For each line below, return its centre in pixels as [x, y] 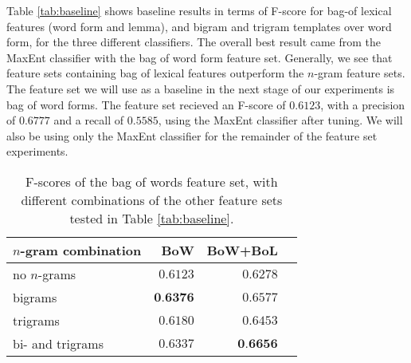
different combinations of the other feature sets [152, 199]
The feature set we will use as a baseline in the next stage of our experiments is [201, 88]
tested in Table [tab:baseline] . [152, 218]
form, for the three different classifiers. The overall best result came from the [194, 42]
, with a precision [363, 104]
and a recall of [89, 120]
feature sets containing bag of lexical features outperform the [155, 73]
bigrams [35, 297]
